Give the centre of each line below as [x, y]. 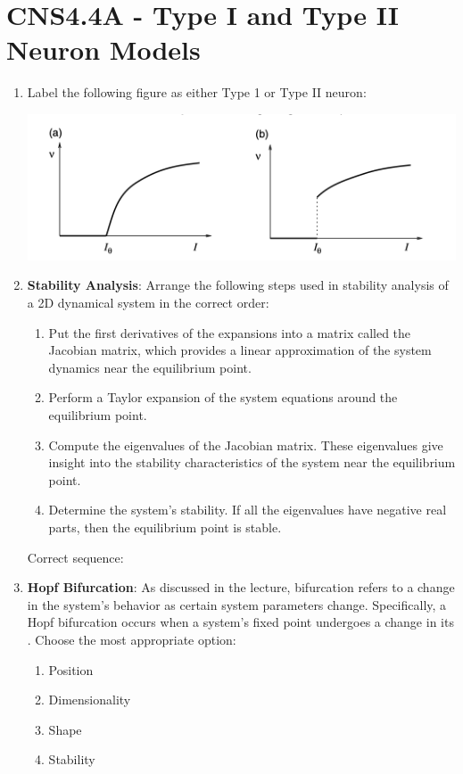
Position [71, 669]
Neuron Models [103, 49]
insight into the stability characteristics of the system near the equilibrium [252, 462]
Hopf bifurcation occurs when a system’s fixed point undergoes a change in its [240, 622]
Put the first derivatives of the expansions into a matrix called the [230, 332]
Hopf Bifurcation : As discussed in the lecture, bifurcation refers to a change [241, 587]
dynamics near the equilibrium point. [150, 367]
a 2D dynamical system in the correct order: [148, 303]
